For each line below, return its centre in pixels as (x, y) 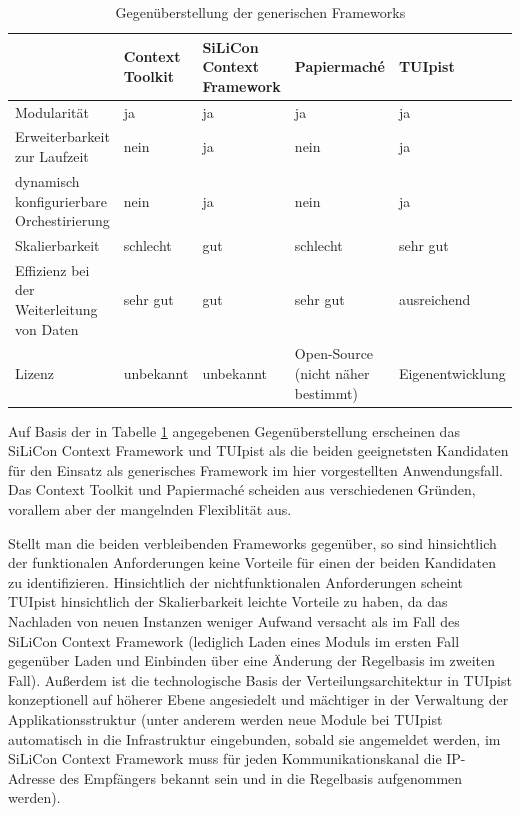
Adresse (31, 777)
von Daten (47, 328)
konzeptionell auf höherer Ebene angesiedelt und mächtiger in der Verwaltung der (258, 699)
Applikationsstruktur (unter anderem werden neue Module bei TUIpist (225, 719)
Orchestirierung (62, 220)
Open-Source (334, 353)
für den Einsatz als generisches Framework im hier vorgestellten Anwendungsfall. (255, 469)
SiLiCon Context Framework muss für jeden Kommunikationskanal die (225, 758)
